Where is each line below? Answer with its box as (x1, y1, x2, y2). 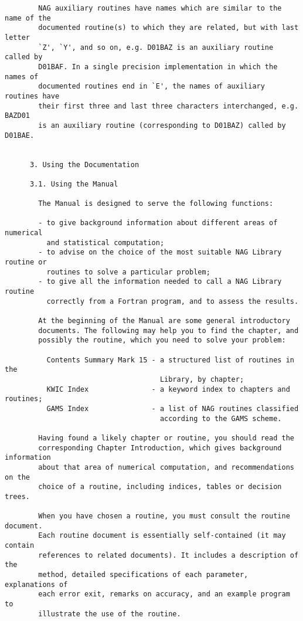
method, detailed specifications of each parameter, (38, 571, 248, 579)
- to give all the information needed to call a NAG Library (38, 277, 282, 286)
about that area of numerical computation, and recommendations (38, 463, 294, 471)
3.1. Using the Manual (29, 179, 118, 188)
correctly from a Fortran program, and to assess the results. (46, 297, 299, 306)
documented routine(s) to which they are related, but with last (38, 23, 299, 32)
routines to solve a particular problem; (46, 267, 210, 276)
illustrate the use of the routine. (38, 609, 181, 618)
